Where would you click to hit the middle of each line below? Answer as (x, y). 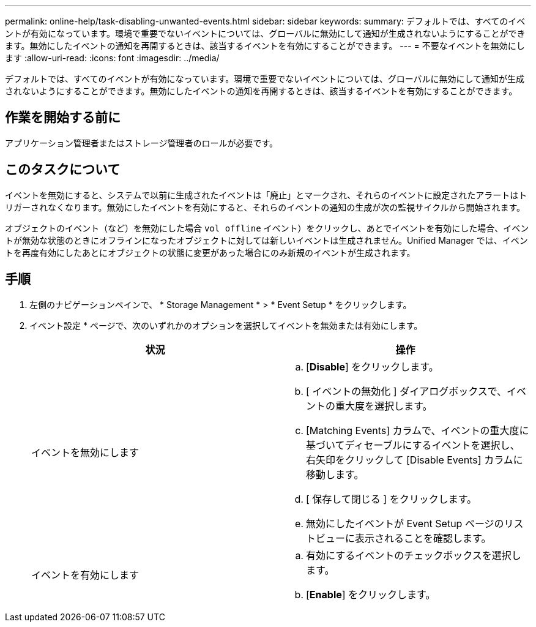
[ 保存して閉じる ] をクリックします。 (392, 499)
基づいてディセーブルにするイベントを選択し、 (413, 445)
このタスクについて (63, 170)
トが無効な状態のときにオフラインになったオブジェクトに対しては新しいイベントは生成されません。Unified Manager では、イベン (266, 240)
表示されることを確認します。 (423, 538)
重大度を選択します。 (384, 406)
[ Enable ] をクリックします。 (371, 594)
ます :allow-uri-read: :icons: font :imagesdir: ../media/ (112, 58)
